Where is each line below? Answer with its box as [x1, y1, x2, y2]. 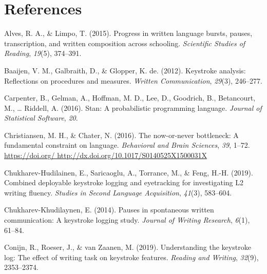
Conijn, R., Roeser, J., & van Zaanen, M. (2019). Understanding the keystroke [4, 242, 251, 252]
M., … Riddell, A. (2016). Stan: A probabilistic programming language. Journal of [4, 102, 262, 113]
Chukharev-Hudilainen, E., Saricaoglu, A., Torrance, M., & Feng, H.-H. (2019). [4, 167, 253, 178]
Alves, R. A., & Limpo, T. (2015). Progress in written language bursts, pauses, [4, 28, 253, 38]
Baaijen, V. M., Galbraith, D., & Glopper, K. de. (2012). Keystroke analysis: [4, 65, 246, 75]
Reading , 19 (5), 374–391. [4, 48, 82, 58]
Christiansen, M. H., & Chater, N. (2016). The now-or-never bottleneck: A [4, 129, 239, 140]
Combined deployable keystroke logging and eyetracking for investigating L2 [4, 177, 243, 188]
